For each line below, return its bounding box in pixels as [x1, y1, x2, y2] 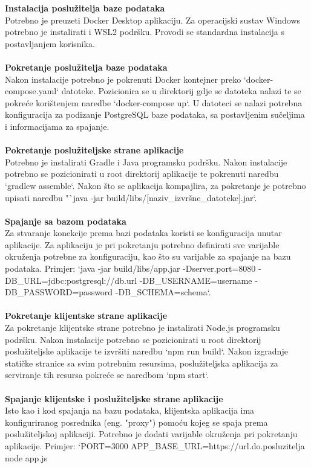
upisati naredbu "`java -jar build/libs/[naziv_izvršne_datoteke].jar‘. [5, 191, 257, 204]
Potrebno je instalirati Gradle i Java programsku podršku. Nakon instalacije [5, 155, 287, 168]
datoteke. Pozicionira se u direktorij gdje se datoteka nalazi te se [61, 85, 301, 97]
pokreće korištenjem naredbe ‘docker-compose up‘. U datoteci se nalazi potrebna [5, 96, 303, 109]
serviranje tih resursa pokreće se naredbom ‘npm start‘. [5, 368, 209, 381]
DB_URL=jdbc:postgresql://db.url [5, 274, 137, 286]
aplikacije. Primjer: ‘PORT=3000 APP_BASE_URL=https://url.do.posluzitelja [5, 439, 305, 452]
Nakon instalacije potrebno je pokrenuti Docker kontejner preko [5, 72, 241, 85]
